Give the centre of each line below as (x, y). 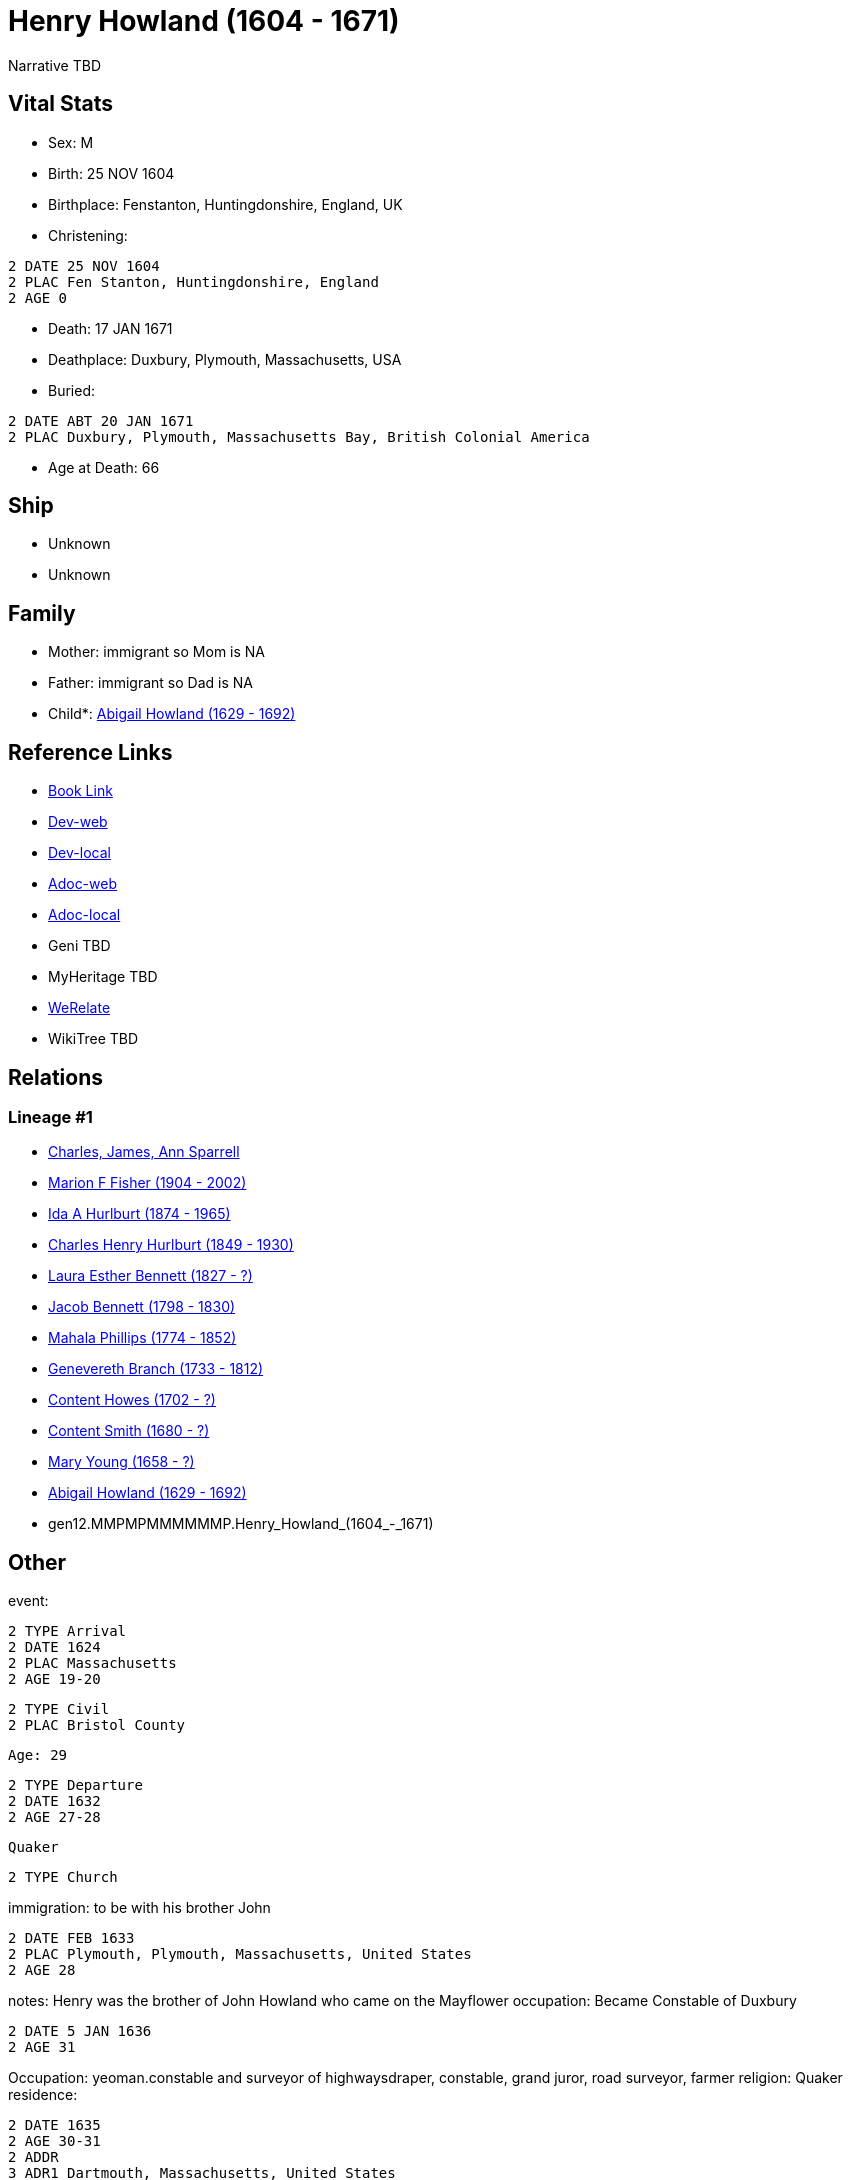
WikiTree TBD (93, 1039)
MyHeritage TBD (103, 977)
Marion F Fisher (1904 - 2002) (147, 1183)
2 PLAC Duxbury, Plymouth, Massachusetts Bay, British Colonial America (299, 436)
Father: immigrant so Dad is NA (150, 683)
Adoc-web (83, 884)
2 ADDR (33, 2157)
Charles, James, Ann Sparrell (144, 1152)
